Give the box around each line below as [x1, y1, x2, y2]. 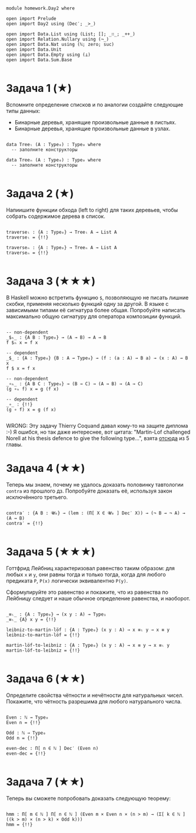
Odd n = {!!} [6, 735, 38, 741]
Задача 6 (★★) [6, 672, 85, 685]
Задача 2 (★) [6, 187, 74, 200]
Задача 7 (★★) [6, 775, 84, 788]
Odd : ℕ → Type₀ [6, 730, 46, 736]
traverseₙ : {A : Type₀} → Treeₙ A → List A [6, 244, 117, 250]
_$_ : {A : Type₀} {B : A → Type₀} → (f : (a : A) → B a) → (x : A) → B [6, 355, 188, 361]
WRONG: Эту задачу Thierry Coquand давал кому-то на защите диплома [6, 422, 188, 429]
